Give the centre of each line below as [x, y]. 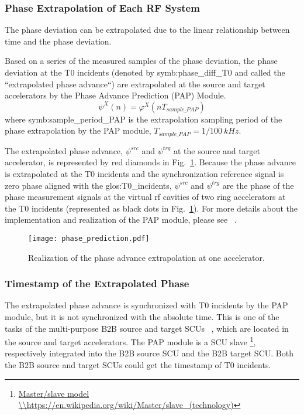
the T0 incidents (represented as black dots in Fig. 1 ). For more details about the [151, 208]
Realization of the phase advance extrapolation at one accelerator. [146, 257]
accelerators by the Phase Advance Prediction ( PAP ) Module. [115, 95]
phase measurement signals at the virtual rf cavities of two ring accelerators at [145, 197]
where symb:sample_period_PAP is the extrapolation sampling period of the [144, 119]
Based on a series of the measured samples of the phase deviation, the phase [141, 61]
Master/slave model [54, 393]
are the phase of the [258, 185]
